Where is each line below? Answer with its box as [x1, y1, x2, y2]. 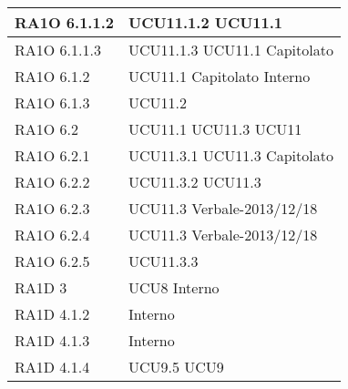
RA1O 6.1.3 [15, 92, 90, 113]
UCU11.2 [128, 92, 187, 113]
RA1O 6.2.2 [15, 171, 90, 192]
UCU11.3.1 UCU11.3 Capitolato [128, 145, 333, 166]
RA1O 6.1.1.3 [15, 39, 101, 60]
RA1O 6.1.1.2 [15, 12, 114, 33]
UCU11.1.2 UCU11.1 [128, 12, 283, 33]
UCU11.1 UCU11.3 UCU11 [128, 118, 302, 139]
